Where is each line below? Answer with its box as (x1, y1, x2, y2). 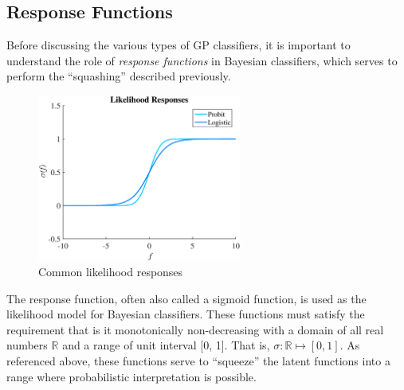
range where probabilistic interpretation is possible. (6, 368, 257, 384)
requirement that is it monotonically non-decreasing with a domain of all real (6, 321, 384, 337)
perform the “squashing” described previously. (6, 68, 231, 84)
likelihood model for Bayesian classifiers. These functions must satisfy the (6, 306, 365, 322)
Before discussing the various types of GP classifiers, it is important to (6, 37, 351, 53)
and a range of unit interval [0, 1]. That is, (62, 337, 270, 353)
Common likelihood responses (38, 263, 183, 280)
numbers (6, 337, 48, 353)
